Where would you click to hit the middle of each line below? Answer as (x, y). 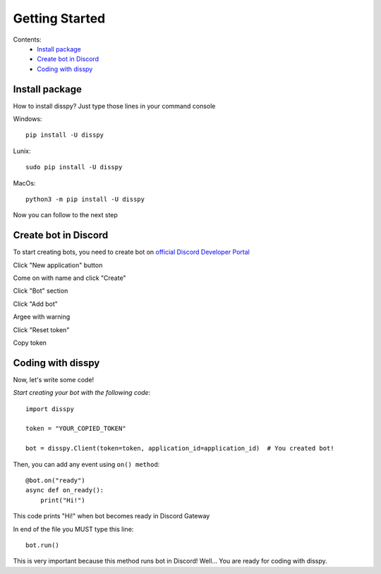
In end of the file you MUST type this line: (73, 529)
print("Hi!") (62, 500)
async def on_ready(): (65, 490)
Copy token (30, 343)
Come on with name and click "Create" (69, 278)
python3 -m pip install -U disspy (85, 199)
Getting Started (59, 18)
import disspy (50, 409)
